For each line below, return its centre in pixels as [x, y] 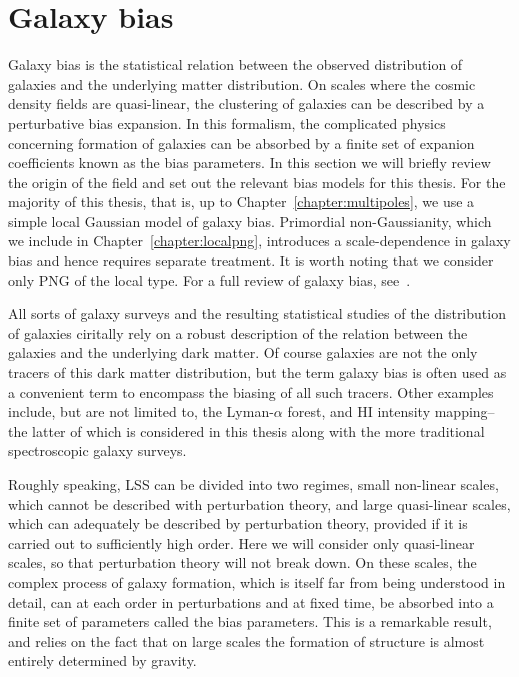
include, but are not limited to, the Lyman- [141, 411]
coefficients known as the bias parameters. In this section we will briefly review [249, 162]
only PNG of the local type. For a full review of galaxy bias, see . [209, 279]
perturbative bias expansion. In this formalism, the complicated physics [227, 122]
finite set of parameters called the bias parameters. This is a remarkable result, [250, 621]
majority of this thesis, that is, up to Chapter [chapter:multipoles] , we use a [241, 201]
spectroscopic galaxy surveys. [97, 450]
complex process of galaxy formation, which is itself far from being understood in [257, 581]
